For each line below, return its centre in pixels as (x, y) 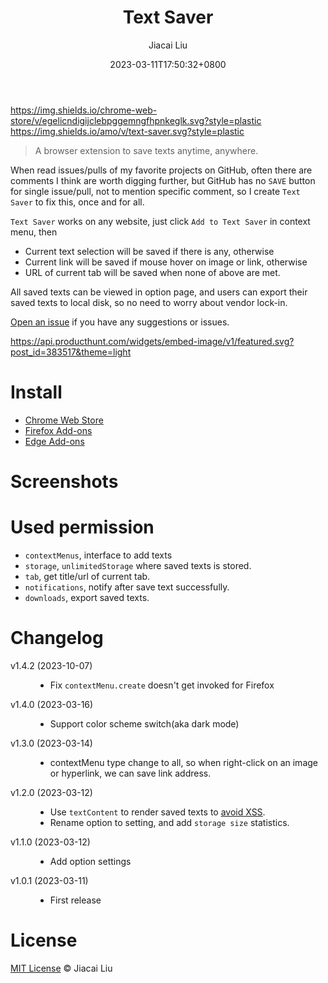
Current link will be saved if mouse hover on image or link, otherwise (166, 262)
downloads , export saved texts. (87, 597)
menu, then (34, 232)
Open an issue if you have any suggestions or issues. (120, 322)
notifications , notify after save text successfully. (127, 587)
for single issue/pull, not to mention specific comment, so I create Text (155, 191)
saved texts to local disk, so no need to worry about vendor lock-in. (149, 302)
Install (36, 392)
